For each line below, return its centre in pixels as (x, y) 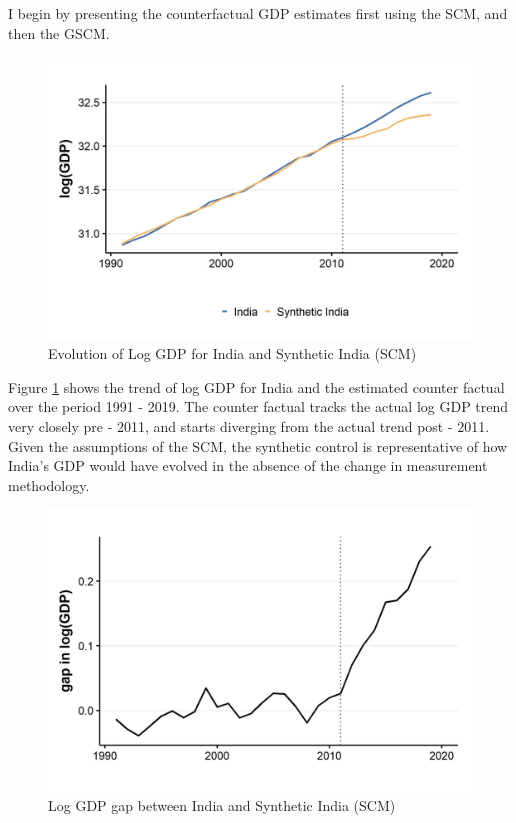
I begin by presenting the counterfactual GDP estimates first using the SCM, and (258, 13)
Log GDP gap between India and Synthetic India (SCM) (222, 805)
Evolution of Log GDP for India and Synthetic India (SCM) (232, 353)
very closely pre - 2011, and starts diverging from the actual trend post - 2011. (249, 425)
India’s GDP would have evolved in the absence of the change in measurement (248, 465)
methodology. (49, 484)
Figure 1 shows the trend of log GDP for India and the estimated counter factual (256, 386)
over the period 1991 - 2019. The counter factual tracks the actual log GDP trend (258, 406)
